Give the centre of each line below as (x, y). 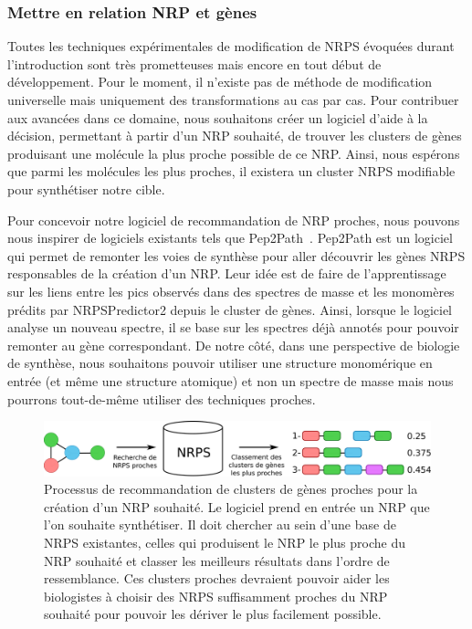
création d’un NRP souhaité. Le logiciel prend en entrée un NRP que (237, 506)
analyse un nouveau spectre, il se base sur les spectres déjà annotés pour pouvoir (233, 327)
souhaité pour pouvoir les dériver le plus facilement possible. (213, 614)
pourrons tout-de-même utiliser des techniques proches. (162, 398)
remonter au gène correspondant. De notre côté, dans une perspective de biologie (234, 345)
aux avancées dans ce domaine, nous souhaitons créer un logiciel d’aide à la (218, 117)
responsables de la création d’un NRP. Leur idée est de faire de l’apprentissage (227, 273)
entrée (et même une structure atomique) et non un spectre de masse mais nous (231, 380)
